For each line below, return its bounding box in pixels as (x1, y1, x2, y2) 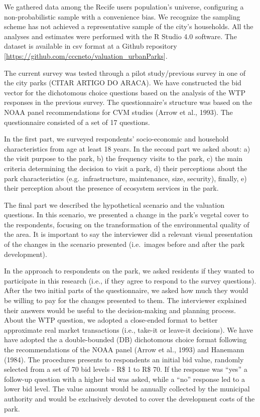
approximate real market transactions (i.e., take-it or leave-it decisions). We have (4, 324, 253, 335)
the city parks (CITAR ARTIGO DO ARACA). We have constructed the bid (4, 77, 241, 88)
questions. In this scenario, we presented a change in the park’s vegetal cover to (4, 209, 249, 220)
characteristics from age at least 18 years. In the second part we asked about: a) (4, 143, 250, 154)
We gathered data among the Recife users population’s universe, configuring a (4, 2, 244, 12)
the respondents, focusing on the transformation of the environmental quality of (4, 219, 249, 229)
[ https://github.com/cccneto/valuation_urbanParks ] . (4, 50, 168, 61)
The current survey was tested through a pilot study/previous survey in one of (4, 67, 245, 78)
